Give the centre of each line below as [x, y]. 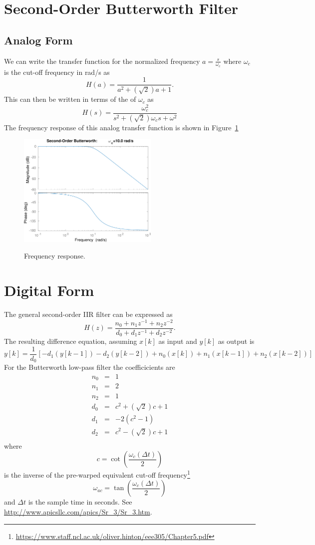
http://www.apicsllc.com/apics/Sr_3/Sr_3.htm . [78, 512]
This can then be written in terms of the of [70, 99]
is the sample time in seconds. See [80, 502]
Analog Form [38, 40]
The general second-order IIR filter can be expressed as [88, 314]
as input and [178, 341]
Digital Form [49, 290]
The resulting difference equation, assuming [71, 341]
